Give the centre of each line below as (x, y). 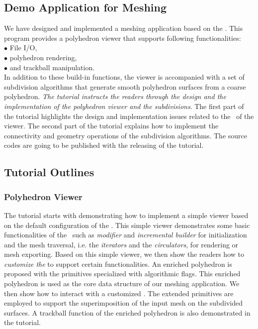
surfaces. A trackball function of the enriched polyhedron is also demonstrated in (127, 312)
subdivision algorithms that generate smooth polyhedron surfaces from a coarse (125, 86)
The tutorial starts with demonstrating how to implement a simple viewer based (126, 215)
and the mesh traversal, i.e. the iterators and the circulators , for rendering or (121, 244)
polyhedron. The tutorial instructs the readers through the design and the (115, 96)
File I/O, (23, 48)
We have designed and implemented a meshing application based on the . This (124, 28)
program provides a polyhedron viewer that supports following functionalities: (123, 38)
